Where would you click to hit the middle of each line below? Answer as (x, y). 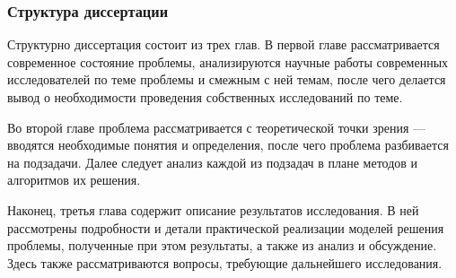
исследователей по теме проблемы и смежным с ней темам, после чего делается (227, 79)
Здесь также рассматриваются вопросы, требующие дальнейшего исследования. (225, 262)
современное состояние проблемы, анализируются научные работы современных (228, 61)
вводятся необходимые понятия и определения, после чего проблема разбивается (228, 145)
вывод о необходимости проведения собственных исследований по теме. (205, 97)
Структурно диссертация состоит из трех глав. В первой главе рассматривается (224, 44)
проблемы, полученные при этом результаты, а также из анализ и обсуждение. (222, 245)
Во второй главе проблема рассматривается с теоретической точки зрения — (217, 127)
